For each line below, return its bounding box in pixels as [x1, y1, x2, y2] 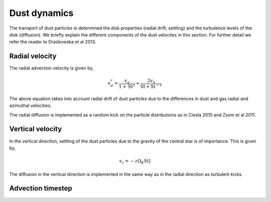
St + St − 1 [140, 83, 163, 89]
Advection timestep [9, 184, 73, 192]
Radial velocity [9, 52, 57, 60]
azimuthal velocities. [9, 102, 52, 108]
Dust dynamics [9, 7, 74, 18]
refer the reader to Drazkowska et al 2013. [9, 39, 96, 45]
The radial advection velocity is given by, [9, 65, 94, 71]
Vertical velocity [9, 125, 62, 133]
